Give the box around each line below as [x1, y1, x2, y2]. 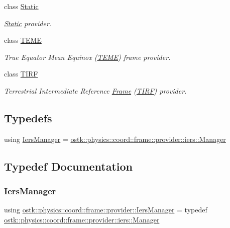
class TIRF [4, 68, 38, 79]
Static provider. [4, 18, 52, 28]
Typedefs [4, 110, 52, 125]
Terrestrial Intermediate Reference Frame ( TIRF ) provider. [4, 85, 187, 96]
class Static [4, 1, 39, 11]
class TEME [4, 35, 42, 45]
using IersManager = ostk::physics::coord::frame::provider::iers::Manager [4, 133, 226, 144]
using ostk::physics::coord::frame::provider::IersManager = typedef [4, 204, 207, 215]
